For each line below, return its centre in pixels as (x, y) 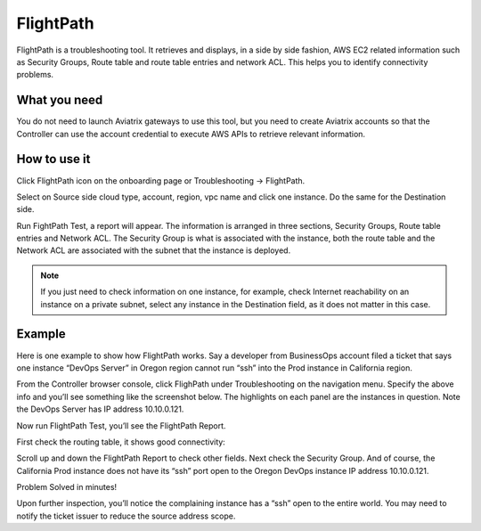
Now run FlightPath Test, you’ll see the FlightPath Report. (121, 425)
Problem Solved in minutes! (67, 487)
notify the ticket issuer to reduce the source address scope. (126, 516)
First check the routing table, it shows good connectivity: (121, 442)
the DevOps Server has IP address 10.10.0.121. (100, 409)
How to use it (53, 159)
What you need (60, 100)
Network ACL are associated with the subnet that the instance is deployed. (154, 250)
